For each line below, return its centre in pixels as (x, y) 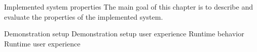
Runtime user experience (42, 43)
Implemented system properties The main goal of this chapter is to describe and (128, 7)
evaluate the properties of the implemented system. (84, 16)
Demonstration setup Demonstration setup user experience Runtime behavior (124, 34)
